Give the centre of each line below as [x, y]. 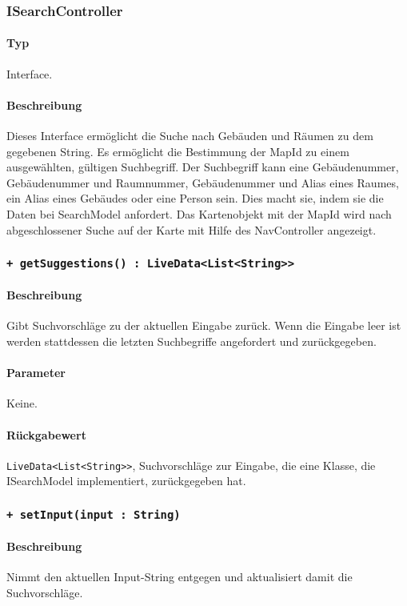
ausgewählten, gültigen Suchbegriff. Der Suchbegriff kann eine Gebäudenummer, [203, 167]
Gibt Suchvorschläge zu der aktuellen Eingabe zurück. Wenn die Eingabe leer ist [204, 325]
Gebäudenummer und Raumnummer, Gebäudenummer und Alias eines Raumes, [203, 182]
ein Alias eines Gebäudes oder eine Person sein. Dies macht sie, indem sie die [195, 198]
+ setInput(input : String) [94, 514]
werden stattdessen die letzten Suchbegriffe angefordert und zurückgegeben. [192, 341]
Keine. [22, 403]
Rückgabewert [46, 434]
